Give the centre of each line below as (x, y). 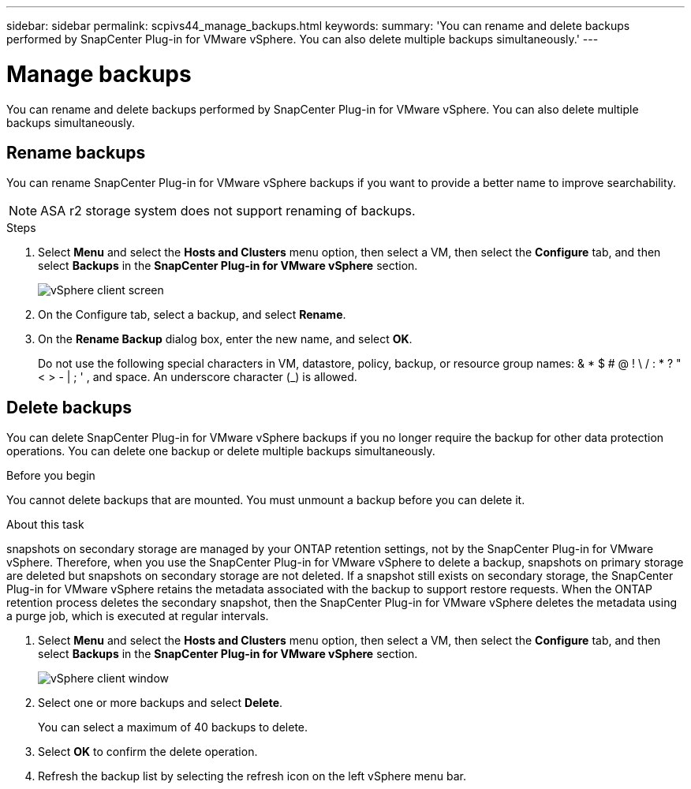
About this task (45, 525)
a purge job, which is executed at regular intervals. (138, 616)
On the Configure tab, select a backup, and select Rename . (192, 315)
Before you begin (51, 476)
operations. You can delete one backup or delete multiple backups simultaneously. (221, 451)
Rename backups (76, 152)
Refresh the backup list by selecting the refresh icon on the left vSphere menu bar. (252, 776)
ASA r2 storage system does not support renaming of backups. (228, 211)
